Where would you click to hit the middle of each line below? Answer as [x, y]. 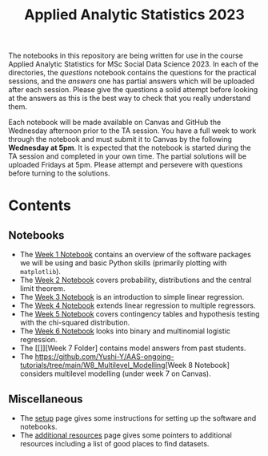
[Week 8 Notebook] [198, 365]
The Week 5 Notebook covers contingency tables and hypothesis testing [140, 314]
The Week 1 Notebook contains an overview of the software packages [136, 255]
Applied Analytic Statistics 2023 [134, 15]
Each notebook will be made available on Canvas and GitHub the [115, 123]
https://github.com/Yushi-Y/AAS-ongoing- [104, 357]
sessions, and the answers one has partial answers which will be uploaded [131, 81]
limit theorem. [42, 289]
